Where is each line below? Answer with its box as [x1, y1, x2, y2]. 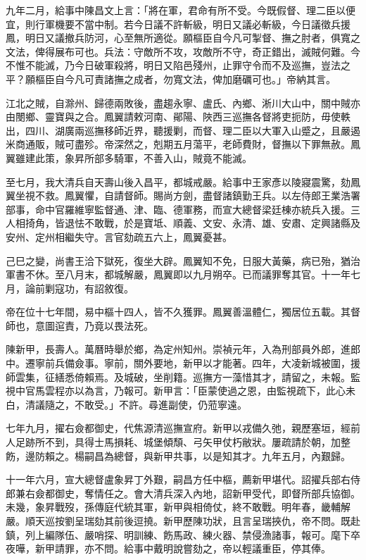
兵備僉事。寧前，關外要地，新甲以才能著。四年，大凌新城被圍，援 [54, 356, 360, 371]
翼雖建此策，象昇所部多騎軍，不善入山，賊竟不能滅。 [6, 150, 252, 165]
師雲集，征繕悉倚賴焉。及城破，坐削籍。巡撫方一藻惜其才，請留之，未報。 [6, 369, 351, 384]
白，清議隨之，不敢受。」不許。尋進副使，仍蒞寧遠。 [6, 397, 247, 411]
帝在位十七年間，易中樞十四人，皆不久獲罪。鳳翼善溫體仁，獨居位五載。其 [6, 304, 351, 319]
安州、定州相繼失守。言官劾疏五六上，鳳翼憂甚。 [6, 229, 232, 244]
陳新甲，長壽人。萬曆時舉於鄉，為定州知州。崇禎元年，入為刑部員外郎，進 [6, 342, 351, 356]
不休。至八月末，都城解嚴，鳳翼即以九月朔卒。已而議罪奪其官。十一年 [25, 267, 351, 282]
